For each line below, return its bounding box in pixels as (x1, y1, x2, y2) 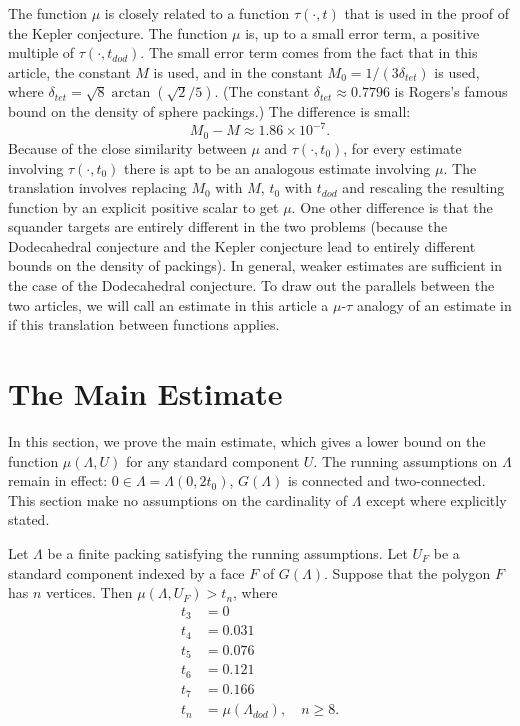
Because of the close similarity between (8, 137, 247, 158)
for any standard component (125, 450, 300, 471)
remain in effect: (8, 470, 108, 491)
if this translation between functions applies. (8, 314, 280, 335)
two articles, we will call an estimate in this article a (8, 294, 329, 315)
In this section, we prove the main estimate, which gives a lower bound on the (8, 430, 486, 451)
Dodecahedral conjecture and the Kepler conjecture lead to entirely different (8, 235, 476, 256)
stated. (8, 509, 50, 530)
